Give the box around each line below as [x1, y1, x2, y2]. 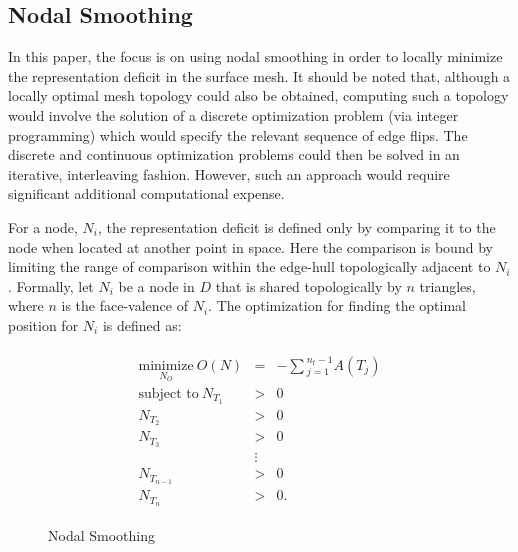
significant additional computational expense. [8, 183, 285, 204]
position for [8, 314, 79, 335]
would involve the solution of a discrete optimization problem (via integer [8, 104, 459, 125]
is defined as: [102, 314, 182, 335]
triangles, [419, 275, 476, 296]
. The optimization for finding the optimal [208, 295, 466, 316]
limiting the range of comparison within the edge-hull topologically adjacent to [8, 256, 491, 277]
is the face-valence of [61, 295, 188, 316]
